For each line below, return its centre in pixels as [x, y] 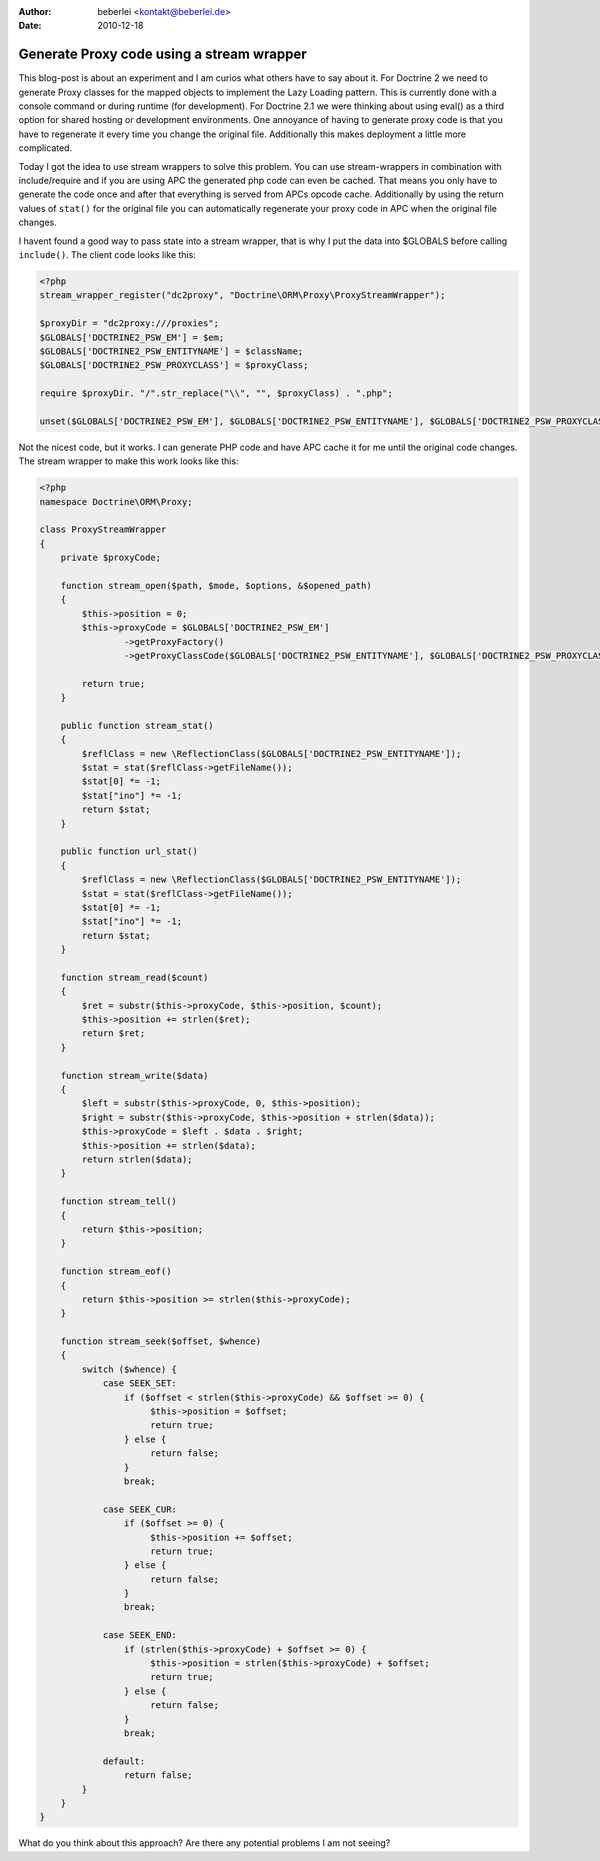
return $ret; [113, 1033]
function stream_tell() [118, 1201]
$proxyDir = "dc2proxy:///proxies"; [129, 323]
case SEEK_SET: [139, 1383]
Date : [30, 26]
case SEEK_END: [139, 1635]
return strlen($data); [137, 1159]
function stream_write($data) [134, 1075]
